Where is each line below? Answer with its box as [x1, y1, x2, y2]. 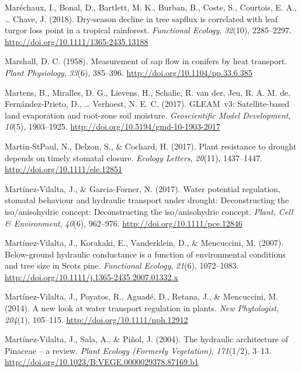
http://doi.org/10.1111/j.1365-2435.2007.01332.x [5, 270, 178, 283]
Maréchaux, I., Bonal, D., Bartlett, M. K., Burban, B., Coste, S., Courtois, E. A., [5, 1, 297, 13]
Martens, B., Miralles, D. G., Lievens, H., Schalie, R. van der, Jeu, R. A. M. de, [5, 86, 290, 98]
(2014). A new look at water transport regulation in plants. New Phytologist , [5, 302, 279, 314]
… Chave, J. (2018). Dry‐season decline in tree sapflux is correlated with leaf [5, 12, 278, 25]
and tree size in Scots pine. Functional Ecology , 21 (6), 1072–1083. [5, 259, 239, 272]
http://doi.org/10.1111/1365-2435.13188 [5, 35, 148, 47]
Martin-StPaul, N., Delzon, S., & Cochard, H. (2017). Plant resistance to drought [5, 140, 297, 152]
